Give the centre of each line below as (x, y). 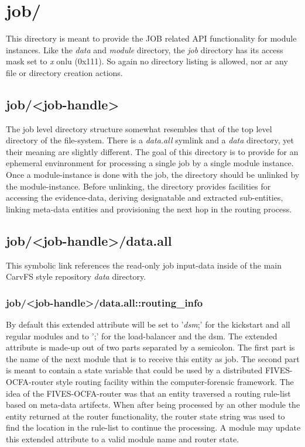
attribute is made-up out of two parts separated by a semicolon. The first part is (150, 347)
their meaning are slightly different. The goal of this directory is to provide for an (152, 151)
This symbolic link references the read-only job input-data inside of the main (144, 265)
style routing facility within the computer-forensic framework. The (175, 382)
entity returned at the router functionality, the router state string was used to (145, 416)
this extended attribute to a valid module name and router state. (123, 439)
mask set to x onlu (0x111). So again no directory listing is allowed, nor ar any (147, 61)
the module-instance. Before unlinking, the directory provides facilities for (138, 186)
